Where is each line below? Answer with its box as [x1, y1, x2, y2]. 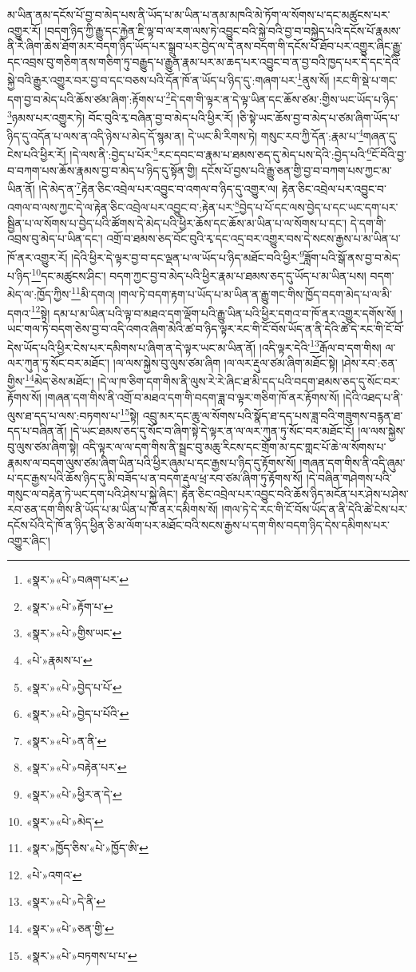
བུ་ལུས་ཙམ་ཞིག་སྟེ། [7, 438, 79, 455]
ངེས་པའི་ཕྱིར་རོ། [7, 146, 66, 163]
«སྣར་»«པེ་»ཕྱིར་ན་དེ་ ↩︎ [26, 785, 122, 802]
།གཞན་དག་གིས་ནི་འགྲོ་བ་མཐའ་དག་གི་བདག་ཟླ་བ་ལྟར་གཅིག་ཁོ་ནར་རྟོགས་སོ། [45, 388, 339, 405]
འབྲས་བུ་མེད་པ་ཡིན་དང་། [7, 230, 103, 247]
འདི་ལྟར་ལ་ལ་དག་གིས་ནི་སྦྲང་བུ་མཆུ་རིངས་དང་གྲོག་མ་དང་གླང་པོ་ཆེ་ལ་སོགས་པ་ [82, 438, 386, 455]
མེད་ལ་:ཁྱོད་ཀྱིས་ [7, 286, 72, 303]
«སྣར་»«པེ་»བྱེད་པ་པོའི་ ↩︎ [26, 705, 129, 722]
